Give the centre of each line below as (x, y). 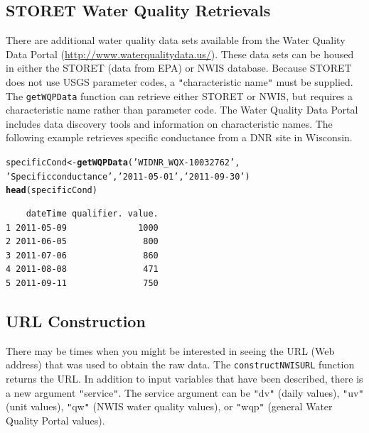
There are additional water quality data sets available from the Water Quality (176, 40)
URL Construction (76, 321)
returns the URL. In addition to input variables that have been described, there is (184, 379)
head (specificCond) (52, 191)
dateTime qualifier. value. (92, 214)
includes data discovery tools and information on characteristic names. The (169, 123)
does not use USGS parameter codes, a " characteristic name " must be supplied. (180, 81)
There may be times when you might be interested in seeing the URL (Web (170, 350)
